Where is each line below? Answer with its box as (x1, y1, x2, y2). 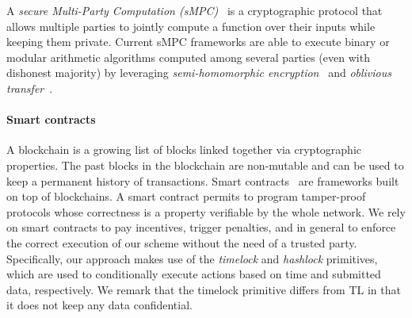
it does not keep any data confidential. (6, 297, 193, 313)
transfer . (6, 79, 53, 96)
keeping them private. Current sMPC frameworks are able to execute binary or (6, 33, 390, 50)
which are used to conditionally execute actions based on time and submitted (6, 266, 381, 282)
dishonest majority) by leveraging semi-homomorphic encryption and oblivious (6, 64, 391, 81)
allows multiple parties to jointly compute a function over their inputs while (6, 17, 376, 34)
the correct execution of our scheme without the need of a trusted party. (6, 234, 357, 251)
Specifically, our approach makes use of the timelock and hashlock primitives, (6, 250, 378, 266)
